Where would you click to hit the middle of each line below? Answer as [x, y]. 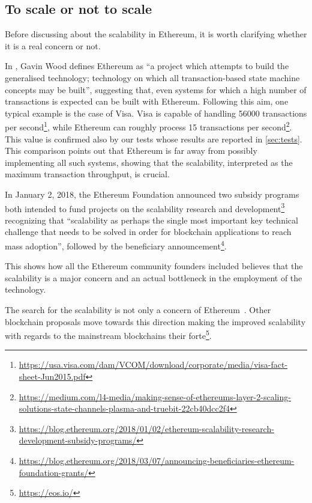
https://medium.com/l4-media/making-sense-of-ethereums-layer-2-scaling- [155, 396]
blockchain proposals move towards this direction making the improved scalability [155, 321]
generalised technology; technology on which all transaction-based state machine [152, 77]
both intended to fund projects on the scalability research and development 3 [145, 207]
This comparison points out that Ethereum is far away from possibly [131, 151]
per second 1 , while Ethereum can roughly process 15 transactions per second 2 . [148, 126]
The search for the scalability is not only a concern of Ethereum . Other [138, 310]
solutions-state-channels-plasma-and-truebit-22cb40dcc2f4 [124, 408]
